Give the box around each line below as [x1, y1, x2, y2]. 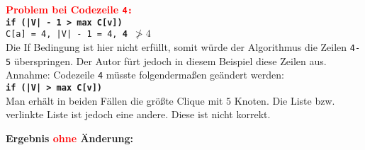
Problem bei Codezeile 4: [6, 2, 133, 16]
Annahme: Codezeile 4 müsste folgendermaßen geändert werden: [6, 67, 284, 82]
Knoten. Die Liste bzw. [234, 93, 335, 108]
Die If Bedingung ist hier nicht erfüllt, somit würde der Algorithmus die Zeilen [6, 39, 347, 54]
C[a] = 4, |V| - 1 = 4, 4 [6, 29, 128, 40]
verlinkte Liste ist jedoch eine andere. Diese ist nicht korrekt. [6, 107, 271, 122]
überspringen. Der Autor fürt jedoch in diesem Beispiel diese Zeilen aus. [13, 53, 327, 68]
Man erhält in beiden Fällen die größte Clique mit [6, 93, 223, 108]
